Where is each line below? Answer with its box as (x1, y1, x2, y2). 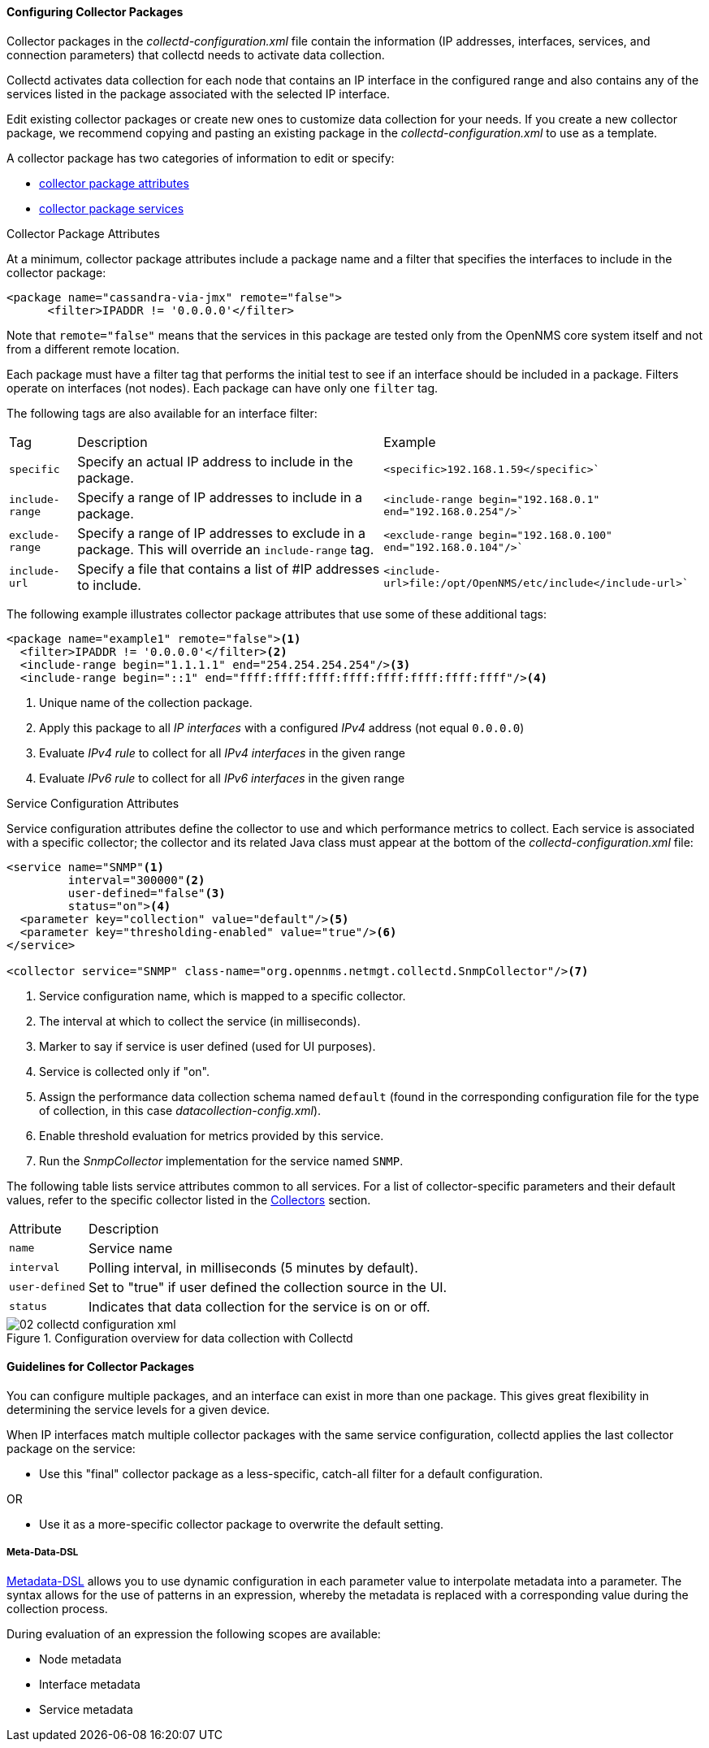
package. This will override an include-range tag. (77, 540, 374, 557)
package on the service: (6, 1441, 136, 1455)
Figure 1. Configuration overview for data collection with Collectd (6, 1330, 353, 1345)
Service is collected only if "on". (39, 1064, 210, 1078)
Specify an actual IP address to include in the (77, 453, 353, 470)
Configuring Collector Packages (6, 5, 184, 19)
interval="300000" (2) (67, 873, 205, 887)
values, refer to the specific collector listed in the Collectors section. (6, 1192, 371, 1207)
